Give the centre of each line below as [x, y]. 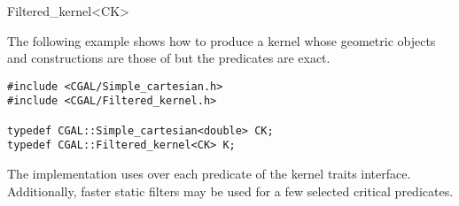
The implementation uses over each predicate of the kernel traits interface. [209, 174]
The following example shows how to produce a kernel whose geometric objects [222, 40]
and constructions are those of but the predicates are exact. [169, 58]
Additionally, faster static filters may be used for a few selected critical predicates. [230, 191]
